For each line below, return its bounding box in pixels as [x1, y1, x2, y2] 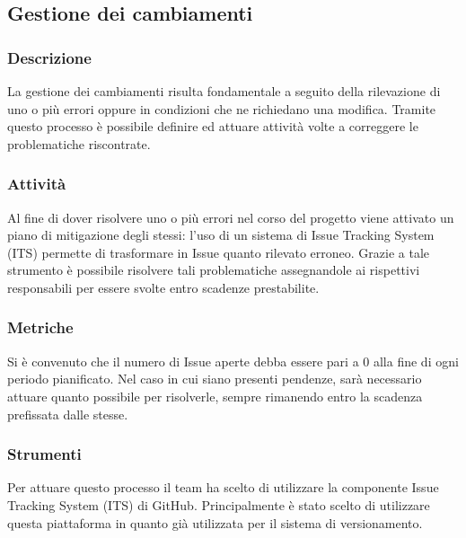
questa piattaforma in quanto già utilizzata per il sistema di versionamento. [7, 513, 423, 532]
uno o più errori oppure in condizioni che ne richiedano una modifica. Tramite [7, 99, 436, 118]
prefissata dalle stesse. [7, 404, 128, 423]
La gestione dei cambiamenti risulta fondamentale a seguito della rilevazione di [7, 82, 441, 100]
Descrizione [7, 46, 92, 68]
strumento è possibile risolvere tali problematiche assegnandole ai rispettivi [7, 260, 420, 279]
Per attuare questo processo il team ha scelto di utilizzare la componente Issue [7, 478, 439, 497]
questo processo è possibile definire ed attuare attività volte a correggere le [7, 117, 418, 136]
